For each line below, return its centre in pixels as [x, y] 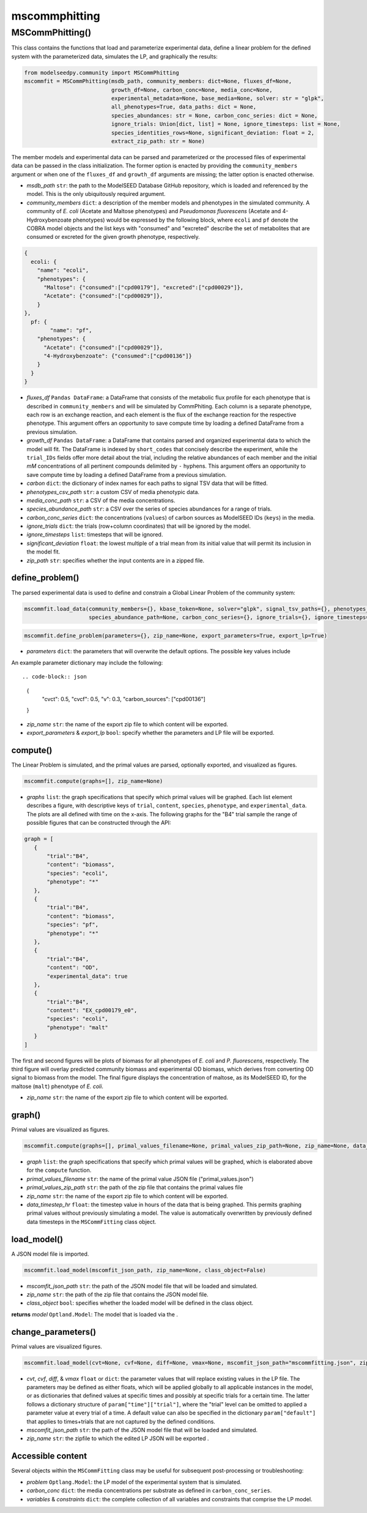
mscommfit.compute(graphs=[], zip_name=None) [94, 781]
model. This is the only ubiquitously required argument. [96, 194]
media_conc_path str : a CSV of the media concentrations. [101, 500]
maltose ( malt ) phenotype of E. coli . [57, 1086]
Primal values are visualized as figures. [61, 1130]
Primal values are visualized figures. [57, 1346]
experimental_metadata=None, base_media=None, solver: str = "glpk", [217, 98]
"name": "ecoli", [63, 270]
